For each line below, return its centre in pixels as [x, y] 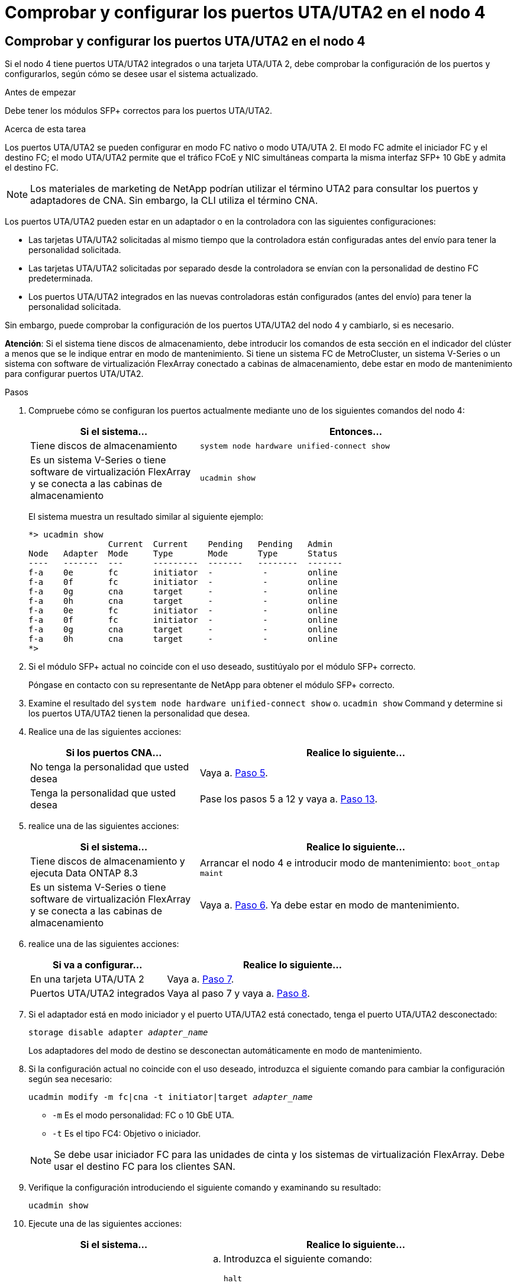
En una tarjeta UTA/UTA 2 [87, 979]
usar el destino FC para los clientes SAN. [145, 1167]
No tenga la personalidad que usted [110, 767]
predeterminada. [61, 279]
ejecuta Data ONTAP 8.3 [84, 873]
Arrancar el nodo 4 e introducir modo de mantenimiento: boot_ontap [350, 863]
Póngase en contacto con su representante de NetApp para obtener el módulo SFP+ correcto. [212, 685]
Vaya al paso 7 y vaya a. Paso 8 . [238, 994]
